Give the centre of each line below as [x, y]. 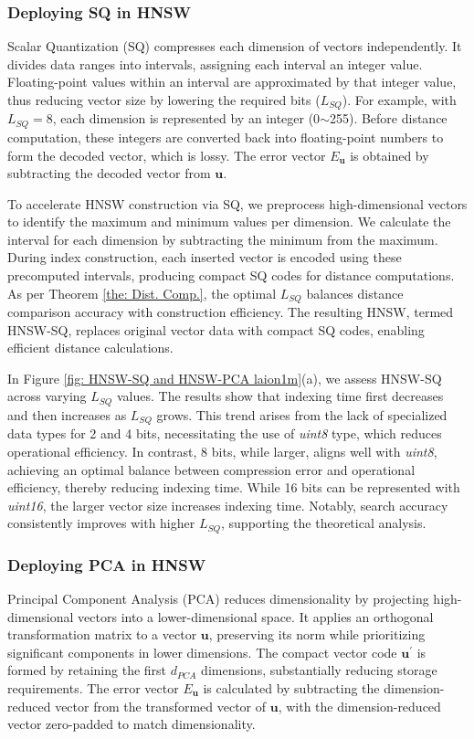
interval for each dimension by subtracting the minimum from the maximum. [223, 239]
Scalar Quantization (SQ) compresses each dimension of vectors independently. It [235, 46]
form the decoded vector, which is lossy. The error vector [167, 155]
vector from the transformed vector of [161, 706]
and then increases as [67, 414]
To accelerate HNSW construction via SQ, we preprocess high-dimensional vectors [237, 203]
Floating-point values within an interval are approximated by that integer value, [232, 82]
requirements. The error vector [93, 688]
